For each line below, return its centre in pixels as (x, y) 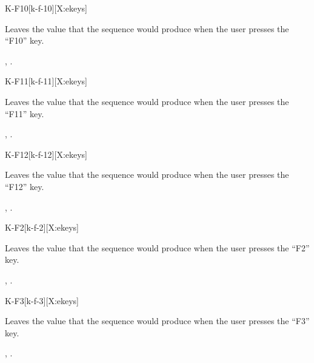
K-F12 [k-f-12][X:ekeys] (46, 154)
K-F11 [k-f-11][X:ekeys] (46, 81)
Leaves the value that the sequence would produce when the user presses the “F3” (157, 321)
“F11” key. (25, 113)
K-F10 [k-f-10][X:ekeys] (46, 8)
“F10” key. (25, 40)
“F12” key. (25, 186)
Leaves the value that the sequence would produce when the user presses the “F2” (157, 247)
